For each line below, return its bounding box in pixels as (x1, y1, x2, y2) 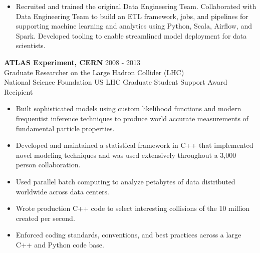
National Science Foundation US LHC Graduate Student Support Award (4, 77, 227, 87)
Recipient (4, 86, 33, 97)
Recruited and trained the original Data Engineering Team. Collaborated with (16, 1, 256, 11)
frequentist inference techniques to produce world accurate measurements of (16, 113, 248, 123)
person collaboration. (16, 159, 81, 170)
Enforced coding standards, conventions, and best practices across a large (16, 229, 241, 240)
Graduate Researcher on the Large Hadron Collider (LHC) (4, 67, 184, 77)
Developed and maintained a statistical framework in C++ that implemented (16, 140, 253, 150)
